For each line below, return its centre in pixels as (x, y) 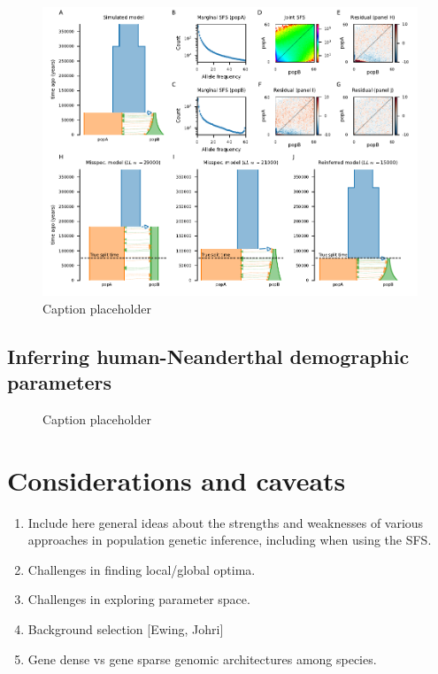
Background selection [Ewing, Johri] (126, 629)
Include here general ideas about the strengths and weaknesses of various (226, 522)
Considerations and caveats (177, 480)
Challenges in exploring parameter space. (139, 599)
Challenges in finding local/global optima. (142, 569)
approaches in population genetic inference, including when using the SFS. (230, 540)
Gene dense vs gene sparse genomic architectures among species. (202, 659)
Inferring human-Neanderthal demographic (208, 356)
